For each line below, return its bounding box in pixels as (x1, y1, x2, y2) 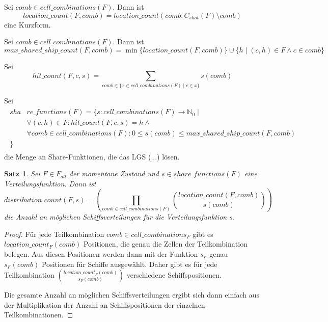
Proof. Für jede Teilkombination (4, 228, 104, 239)
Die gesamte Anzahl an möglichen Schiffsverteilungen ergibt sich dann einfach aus (4, 289, 260, 300)
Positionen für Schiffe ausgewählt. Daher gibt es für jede (41, 258, 217, 269)
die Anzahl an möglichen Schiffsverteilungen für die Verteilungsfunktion (4, 211, 227, 222)
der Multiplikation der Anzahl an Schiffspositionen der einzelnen (4, 299, 205, 310)
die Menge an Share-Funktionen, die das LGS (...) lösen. (4, 151, 180, 162)
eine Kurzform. (4, 19, 51, 30)
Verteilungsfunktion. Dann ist (4, 178, 96, 189)
